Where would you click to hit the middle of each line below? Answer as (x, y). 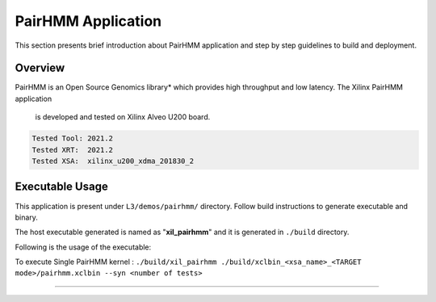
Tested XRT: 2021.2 (72, 150)
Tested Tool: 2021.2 (72, 138)
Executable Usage (61, 187)
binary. (26, 217)
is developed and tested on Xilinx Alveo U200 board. (123, 117)
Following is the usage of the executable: (83, 247)
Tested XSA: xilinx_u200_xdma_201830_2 (113, 161)
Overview (40, 68)
